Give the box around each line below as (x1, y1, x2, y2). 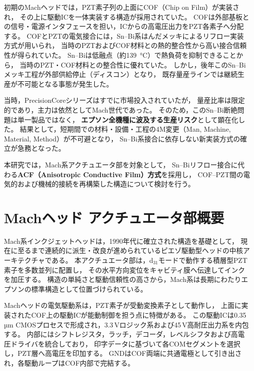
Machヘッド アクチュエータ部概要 (4, 207, 224, 227)
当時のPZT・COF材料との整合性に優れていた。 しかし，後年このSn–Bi (20, 59, 246, 70)
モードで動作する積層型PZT (158, 255, 248, 265)
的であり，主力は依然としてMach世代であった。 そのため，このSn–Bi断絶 (4, 104, 238, 115)
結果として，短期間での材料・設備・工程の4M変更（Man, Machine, (20, 124, 231, 134)
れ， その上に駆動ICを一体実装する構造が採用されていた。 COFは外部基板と (4, 11, 250, 22)
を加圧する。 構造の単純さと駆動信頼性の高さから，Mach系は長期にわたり (4, 274, 241, 284)
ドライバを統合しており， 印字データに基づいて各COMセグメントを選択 (10, 338, 240, 348)
